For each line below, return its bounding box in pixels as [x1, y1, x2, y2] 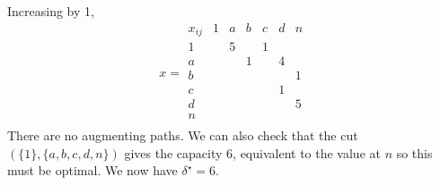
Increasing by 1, [7, 2, 94, 20]
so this [396, 143, 433, 162]
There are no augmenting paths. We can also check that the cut [7, 126, 358, 145]
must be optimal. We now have [7, 161, 178, 180]
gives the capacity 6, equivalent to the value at [124, 143, 381, 162]
